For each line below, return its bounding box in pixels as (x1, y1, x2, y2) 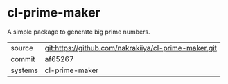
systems (10, 65, 38, 75)
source (10, 43, 33, 52)
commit (10, 54, 35, 63)
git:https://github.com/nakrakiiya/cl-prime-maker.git (44, 43, 217, 52)
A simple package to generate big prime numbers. (7, 28, 150, 36)
